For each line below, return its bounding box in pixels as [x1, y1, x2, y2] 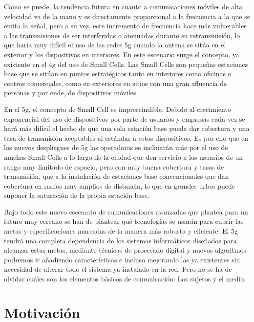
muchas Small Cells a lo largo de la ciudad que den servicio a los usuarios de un [4, 151, 243, 162]
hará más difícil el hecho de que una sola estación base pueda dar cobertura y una [4, 123, 250, 133]
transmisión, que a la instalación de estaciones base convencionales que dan [4, 171, 229, 181]
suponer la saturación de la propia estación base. [4, 190, 149, 200]
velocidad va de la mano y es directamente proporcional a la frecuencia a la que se [4, 11, 250, 21]
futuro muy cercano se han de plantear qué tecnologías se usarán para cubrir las [4, 216, 244, 226]
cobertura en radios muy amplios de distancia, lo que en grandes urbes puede [4, 180, 235, 191]
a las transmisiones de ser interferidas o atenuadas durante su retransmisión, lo [4, 30, 240, 40]
